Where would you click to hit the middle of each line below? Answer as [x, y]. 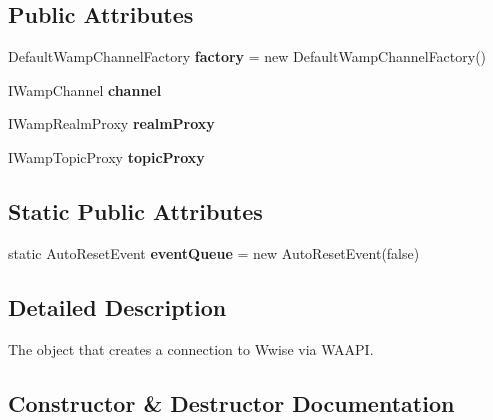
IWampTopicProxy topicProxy [106, 156]
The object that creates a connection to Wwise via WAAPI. [191, 348]
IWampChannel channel [85, 89]
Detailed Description [117, 306]
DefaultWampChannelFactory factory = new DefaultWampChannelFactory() [247, 56]
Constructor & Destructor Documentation [231, 402]
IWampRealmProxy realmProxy [111, 123]
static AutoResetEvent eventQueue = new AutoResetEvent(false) [214, 252]
